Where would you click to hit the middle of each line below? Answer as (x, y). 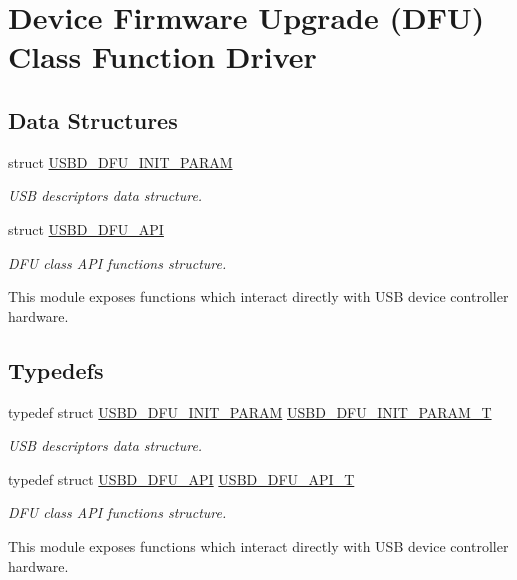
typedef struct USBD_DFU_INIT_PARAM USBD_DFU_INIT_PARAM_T (250, 411)
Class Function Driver (162, 56)
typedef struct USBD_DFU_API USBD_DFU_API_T (181, 478)
